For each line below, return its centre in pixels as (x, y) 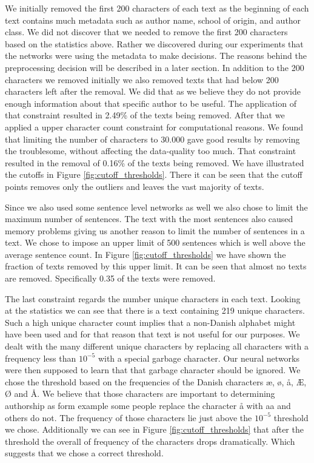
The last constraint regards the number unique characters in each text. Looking (153, 298)
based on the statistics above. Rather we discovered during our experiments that (154, 43)
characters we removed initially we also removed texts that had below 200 (142, 79)
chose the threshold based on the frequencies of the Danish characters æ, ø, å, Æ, (156, 381)
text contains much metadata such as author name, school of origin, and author (153, 20)
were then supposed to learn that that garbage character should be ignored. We (153, 370)
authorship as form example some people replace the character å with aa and (148, 405)
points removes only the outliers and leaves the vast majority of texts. (135, 186)
